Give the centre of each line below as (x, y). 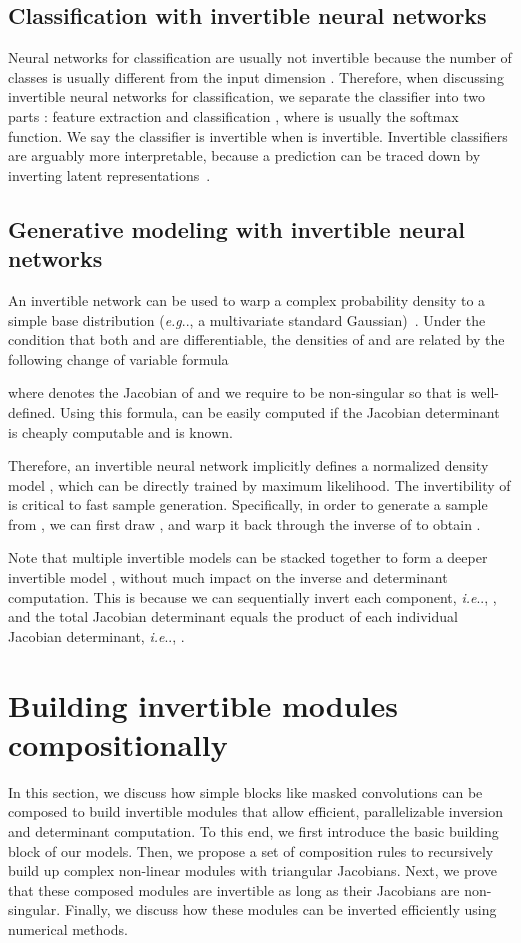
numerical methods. (68, 928)
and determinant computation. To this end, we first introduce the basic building (253, 830)
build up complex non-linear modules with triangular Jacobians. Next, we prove (252, 870)
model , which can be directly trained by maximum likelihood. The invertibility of (259, 484)
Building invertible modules (203, 704)
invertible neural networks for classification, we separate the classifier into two (247, 96)
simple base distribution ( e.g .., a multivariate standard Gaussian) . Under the (247, 319)
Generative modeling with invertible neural (236, 228)
